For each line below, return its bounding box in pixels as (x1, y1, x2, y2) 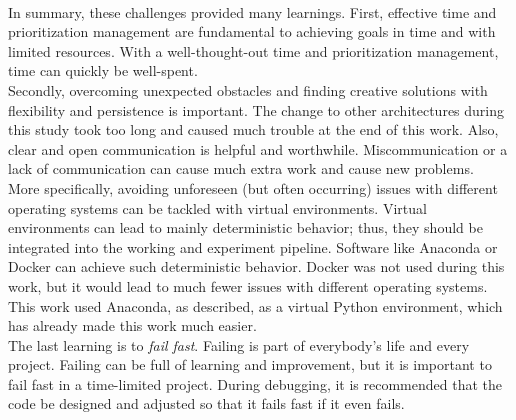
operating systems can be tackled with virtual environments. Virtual (8, 197, 427, 218)
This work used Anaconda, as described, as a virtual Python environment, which (8, 295, 503, 316)
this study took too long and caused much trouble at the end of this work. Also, (8, 119, 499, 140)
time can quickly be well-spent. (8, 60, 198, 81)
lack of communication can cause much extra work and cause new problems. (8, 158, 474, 179)
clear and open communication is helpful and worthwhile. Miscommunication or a (8, 138, 508, 159)
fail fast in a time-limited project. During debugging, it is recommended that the (8, 373, 502, 394)
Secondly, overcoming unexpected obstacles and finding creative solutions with (8, 79, 488, 100)
